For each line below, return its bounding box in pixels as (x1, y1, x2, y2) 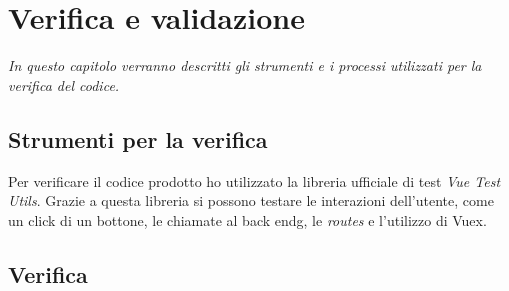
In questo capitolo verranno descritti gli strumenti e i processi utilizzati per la (8, 55, 482, 76)
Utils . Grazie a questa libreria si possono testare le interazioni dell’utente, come (8, 190, 494, 211)
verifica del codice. (8, 74, 120, 95)
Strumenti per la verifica (8, 123, 268, 154)
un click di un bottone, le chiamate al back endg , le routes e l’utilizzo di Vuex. (8, 209, 487, 230)
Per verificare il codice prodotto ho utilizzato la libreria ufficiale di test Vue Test (8, 170, 501, 191)
